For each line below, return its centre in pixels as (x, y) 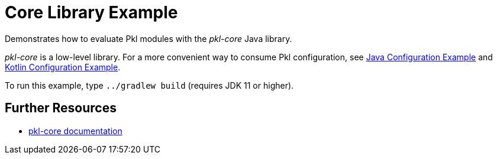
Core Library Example (91, 12)
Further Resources (61, 108)
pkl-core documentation (75, 131)
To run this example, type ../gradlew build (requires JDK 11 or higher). (149, 85)
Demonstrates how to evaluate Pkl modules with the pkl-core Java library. (149, 38)
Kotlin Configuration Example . (63, 67)
